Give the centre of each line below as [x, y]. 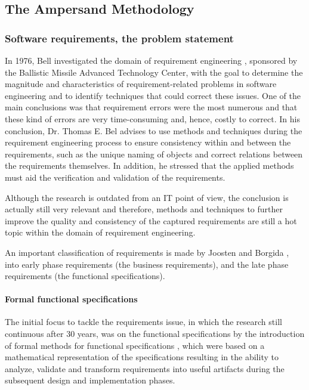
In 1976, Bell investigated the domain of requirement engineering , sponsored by [151, 60]
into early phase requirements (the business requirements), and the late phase [147, 264]
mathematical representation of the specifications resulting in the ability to [142, 357]
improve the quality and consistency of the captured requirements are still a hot [151, 220]
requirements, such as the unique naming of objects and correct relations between [154, 154]
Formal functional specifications [71, 299]
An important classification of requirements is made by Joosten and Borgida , [147, 252]
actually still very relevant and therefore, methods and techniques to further [144, 209]
